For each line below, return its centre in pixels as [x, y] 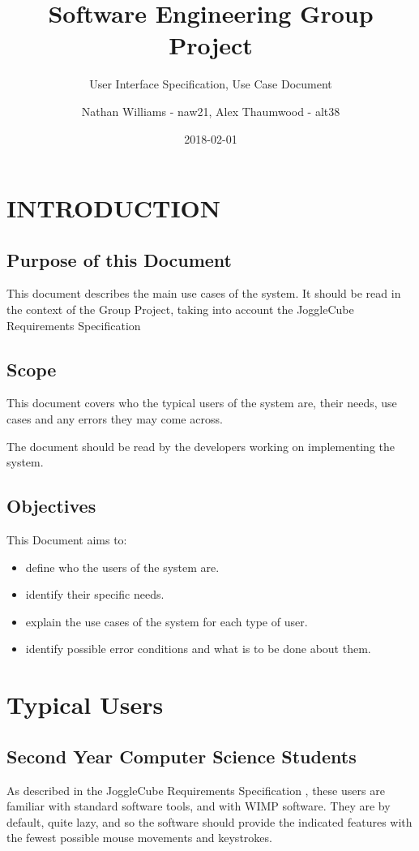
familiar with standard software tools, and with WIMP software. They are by [199, 806]
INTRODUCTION [114, 208]
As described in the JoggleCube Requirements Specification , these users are [196, 790]
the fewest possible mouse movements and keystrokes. [139, 838]
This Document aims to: [67, 540]
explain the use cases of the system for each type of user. [167, 621]
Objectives [51, 506]
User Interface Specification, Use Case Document [211, 84]
